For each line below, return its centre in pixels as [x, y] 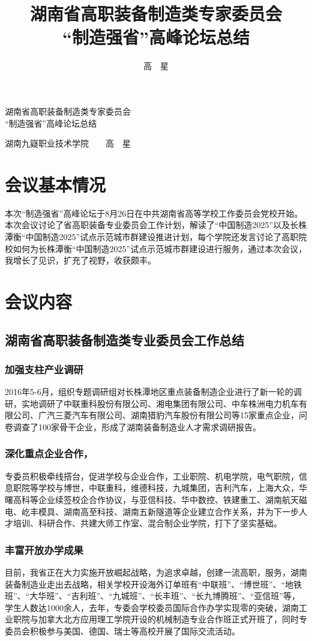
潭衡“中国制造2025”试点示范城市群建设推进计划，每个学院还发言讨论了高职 [152, 236]
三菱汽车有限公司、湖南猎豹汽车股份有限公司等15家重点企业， [177, 415]
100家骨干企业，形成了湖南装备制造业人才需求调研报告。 [149, 426]
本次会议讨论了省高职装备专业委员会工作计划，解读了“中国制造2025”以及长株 [156, 225]
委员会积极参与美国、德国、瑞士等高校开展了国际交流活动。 [122, 630]
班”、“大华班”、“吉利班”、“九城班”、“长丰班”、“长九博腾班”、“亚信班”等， [152, 596]
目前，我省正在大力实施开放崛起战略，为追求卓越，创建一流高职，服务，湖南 [156, 572]
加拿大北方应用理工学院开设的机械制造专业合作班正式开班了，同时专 [172, 619]
